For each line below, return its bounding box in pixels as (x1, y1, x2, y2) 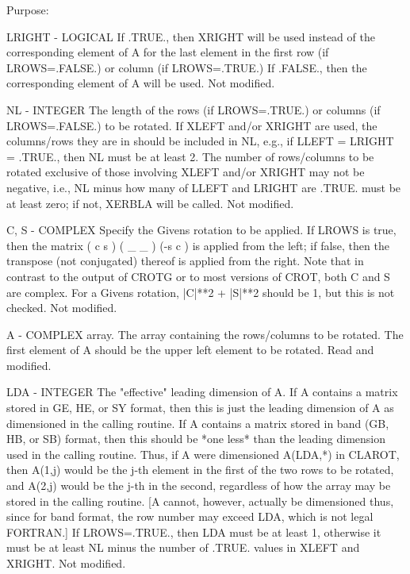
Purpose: (6, 2, 49, 17)
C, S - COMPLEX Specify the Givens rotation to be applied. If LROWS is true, (6, 222, 397, 238)
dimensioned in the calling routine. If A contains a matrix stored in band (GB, (6, 414, 389, 431)
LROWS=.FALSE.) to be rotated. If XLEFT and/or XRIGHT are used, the (6, 117, 377, 133)
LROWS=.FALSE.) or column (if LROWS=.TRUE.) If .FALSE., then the (6, 59, 367, 75)
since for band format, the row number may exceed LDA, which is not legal (6, 508, 374, 525)
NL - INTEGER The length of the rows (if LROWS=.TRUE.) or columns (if (6, 101, 381, 117)
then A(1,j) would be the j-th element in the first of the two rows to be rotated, (6, 461, 394, 478)
